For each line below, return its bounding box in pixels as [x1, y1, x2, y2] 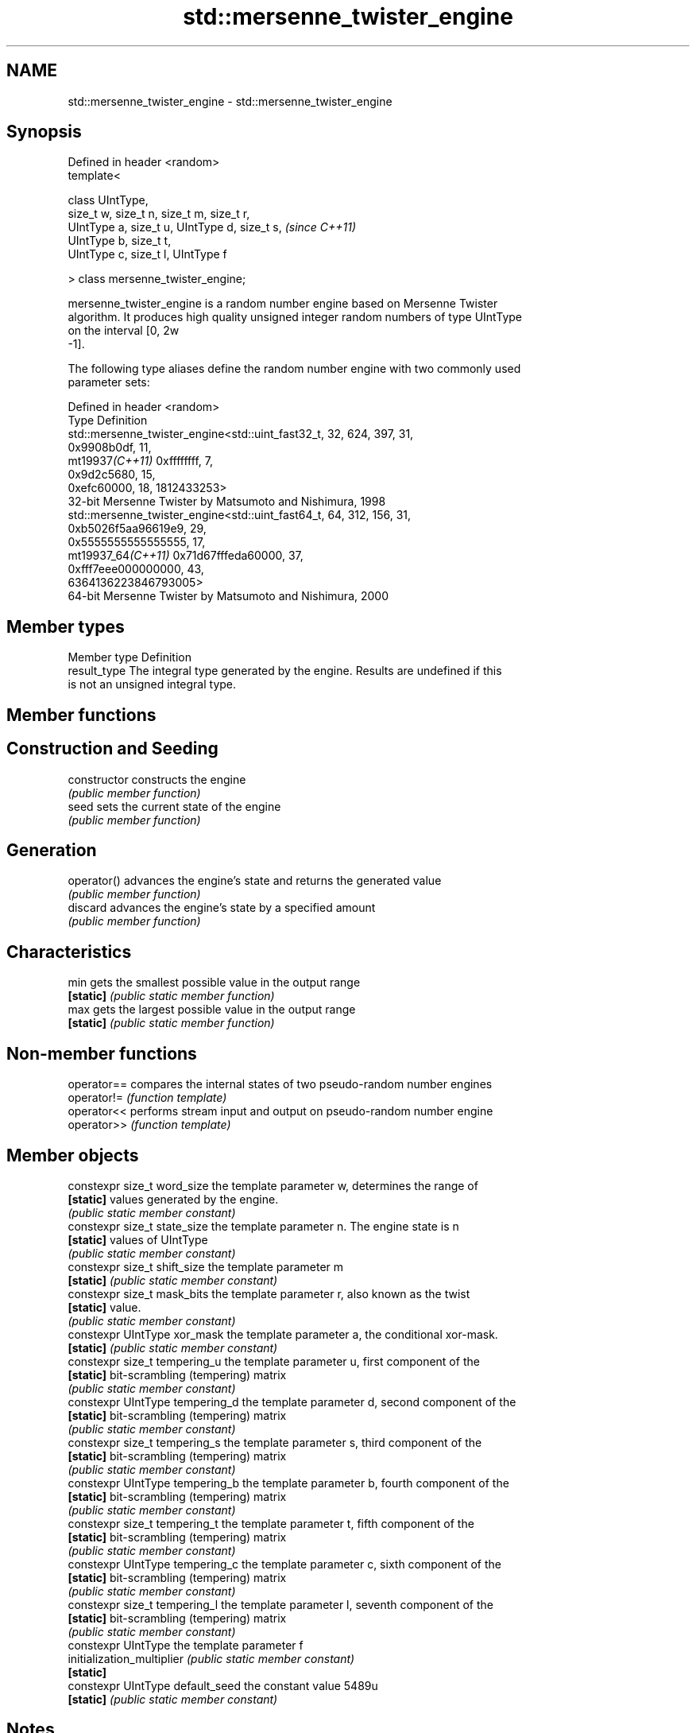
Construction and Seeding [6, 739, 218, 759]
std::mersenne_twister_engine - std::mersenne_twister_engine [68, 94, 392, 108]
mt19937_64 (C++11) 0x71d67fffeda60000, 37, [68, 549, 304, 563]
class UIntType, [68, 193, 149, 207]
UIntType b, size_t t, [68, 234, 172, 248]
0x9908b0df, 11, [68, 440, 152, 455]
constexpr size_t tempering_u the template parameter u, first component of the [68, 1354, 480, 1368]
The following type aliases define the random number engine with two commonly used [68, 362, 521, 376]
